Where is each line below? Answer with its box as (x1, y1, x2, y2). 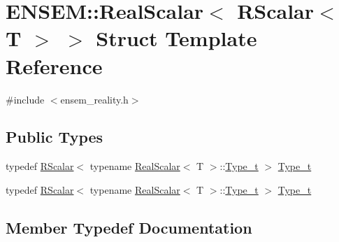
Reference (6, 51, 103, 80)
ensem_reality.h (60, 92, 129, 106)
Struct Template (96, 24, 257, 52)
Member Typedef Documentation (6, 216, 252, 238)
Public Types (6, 126, 103, 148)
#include (6, 92, 45, 106)
